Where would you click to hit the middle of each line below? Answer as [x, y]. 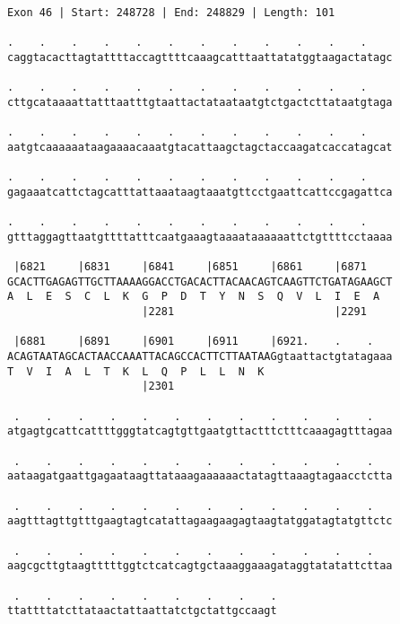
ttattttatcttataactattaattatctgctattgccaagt [142, 611]
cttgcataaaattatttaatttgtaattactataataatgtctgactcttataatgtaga [200, 102]
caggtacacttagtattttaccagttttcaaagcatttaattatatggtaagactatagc [200, 57]
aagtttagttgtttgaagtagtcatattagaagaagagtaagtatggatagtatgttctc [200, 521]
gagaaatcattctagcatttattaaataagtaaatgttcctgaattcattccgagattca [200, 192]
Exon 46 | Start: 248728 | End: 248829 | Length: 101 [171, 13]
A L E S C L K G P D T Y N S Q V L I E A [194, 297]
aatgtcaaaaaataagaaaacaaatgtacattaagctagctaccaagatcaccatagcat [200, 147]
